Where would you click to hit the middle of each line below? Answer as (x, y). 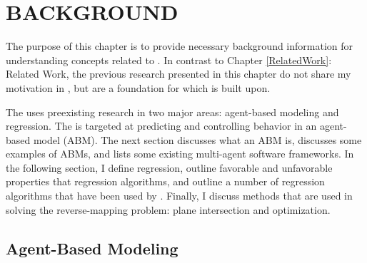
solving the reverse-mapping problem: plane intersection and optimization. (168, 209)
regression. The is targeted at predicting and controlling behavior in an (161, 126)
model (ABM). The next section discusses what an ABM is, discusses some (197, 139)
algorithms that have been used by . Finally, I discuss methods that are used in (179, 196)
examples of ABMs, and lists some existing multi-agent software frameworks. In (180, 154)
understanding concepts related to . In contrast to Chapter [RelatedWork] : (169, 60)
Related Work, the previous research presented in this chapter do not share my (179, 74)
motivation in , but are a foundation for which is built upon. (138, 87)
